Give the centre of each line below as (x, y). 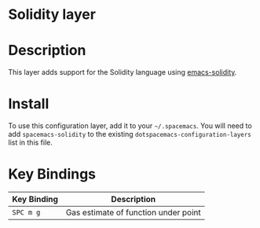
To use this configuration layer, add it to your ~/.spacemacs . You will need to (130, 126)
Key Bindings (52, 174)
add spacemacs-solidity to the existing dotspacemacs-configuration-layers (130, 134)
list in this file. (31, 142)
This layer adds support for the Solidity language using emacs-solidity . (123, 72)
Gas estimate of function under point (134, 212)
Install (29, 104)
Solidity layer (52, 15)
